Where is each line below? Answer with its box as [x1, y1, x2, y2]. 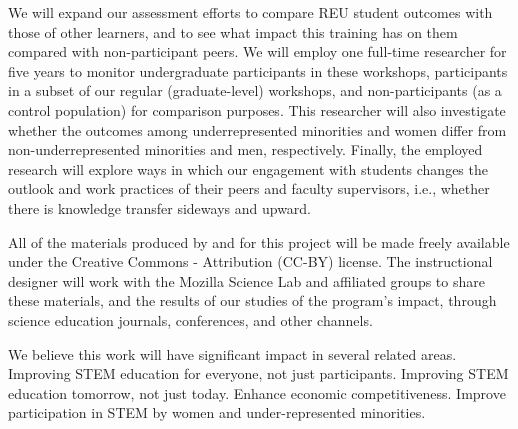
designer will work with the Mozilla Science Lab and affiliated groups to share [8, 270, 485, 291]
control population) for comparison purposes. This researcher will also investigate [8, 99, 506, 120]
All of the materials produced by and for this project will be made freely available [8, 231, 510, 252]
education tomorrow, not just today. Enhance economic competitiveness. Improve [8, 382, 506, 403]
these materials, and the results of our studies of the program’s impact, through [8, 290, 497, 311]
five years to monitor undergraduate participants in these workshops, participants [8, 60, 508, 81]
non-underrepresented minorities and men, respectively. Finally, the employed [8, 139, 483, 160]
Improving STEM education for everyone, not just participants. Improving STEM [8, 363, 509, 384]
